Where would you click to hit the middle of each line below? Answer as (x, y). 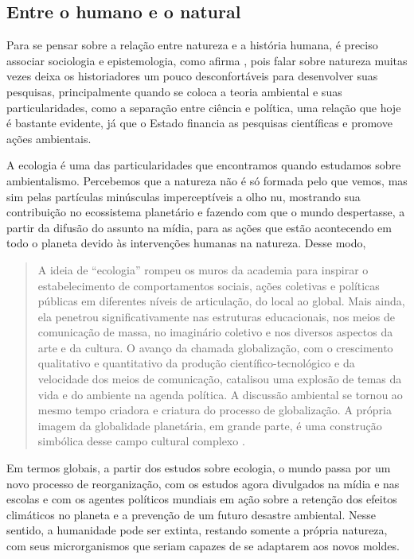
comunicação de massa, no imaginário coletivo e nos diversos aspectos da (215, 332)
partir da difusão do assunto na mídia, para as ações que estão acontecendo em (199, 227)
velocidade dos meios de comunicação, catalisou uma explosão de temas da (220, 379)
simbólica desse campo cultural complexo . (141, 441)
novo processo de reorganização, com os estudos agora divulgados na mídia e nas (203, 483)
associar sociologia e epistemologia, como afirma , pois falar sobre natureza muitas (207, 60)
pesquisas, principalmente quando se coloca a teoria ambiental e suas (174, 91)
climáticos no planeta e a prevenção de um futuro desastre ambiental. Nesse (191, 514)
